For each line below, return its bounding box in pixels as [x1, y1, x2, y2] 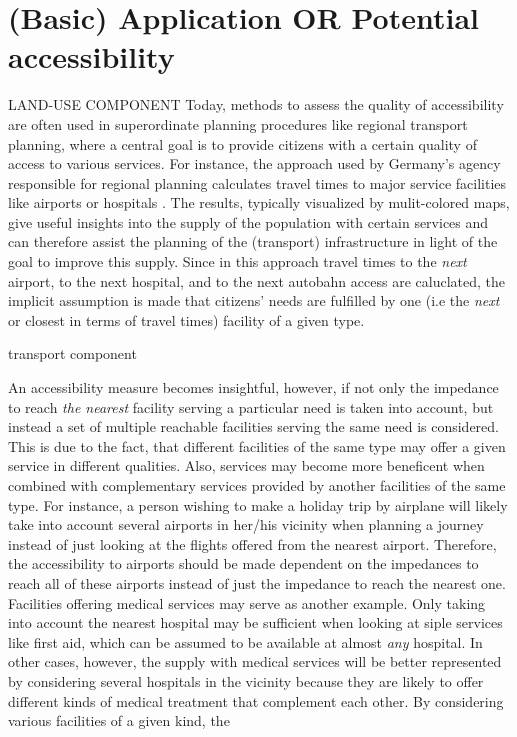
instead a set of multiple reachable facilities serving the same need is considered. [8, 416, 499, 437]
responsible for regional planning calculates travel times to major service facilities [8, 172, 507, 193]
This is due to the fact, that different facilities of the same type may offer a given [8, 435, 506, 456]
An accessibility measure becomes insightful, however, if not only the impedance [8, 377, 499, 398]
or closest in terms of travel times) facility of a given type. [8, 309, 365, 330]
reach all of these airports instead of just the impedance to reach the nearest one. [8, 572, 506, 593]
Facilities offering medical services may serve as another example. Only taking [8, 592, 486, 613]
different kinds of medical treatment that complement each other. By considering [8, 690, 504, 711]
